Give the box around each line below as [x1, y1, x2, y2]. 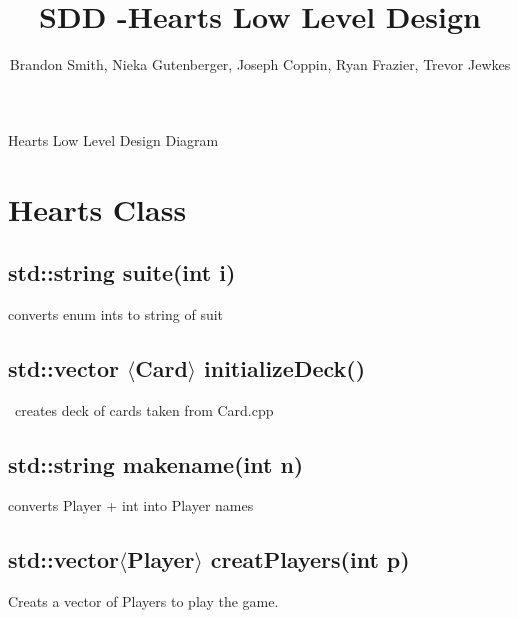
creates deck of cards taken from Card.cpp [14, 399, 274, 420]
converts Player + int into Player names [8, 495, 254, 516]
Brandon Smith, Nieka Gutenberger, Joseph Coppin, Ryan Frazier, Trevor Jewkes [9, 54, 511, 75]
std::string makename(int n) [8, 448, 304, 479]
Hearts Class [8, 188, 187, 229]
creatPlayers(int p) [210, 544, 410, 575]
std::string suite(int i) [8, 257, 236, 288]
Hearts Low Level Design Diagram [8, 129, 219, 150]
